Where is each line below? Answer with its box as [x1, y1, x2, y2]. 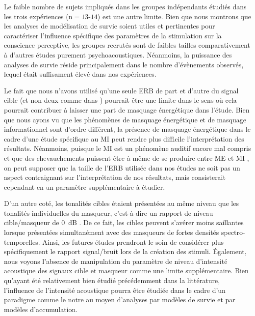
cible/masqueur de [4, 217, 59, 228]
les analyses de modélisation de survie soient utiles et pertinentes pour [4, 21, 215, 31]
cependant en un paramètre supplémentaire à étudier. [4, 181, 165, 192]
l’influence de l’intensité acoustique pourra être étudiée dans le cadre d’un [4, 285, 226, 295]
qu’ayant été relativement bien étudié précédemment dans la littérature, [4, 275, 220, 286]
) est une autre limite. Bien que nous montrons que [97, 11, 251, 21]
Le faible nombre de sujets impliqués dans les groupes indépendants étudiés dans [4, 1, 247, 11]
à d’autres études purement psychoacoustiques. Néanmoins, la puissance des [4, 49, 232, 59]
